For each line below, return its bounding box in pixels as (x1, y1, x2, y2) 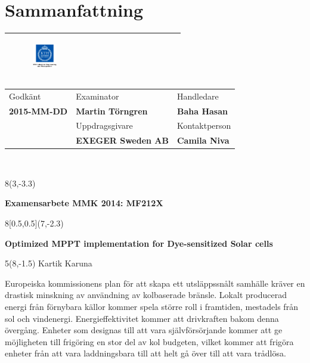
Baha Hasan (176, 104, 228, 117)
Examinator (76, 89, 119, 102)
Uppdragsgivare (76, 119, 133, 132)
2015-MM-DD (9, 104, 68, 117)
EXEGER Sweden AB (76, 134, 169, 147)
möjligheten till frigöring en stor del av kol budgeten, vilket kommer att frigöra (5, 335, 294, 348)
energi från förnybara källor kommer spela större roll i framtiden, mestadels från (5, 300, 298, 313)
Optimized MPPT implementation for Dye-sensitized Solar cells (5, 237, 273, 249)
